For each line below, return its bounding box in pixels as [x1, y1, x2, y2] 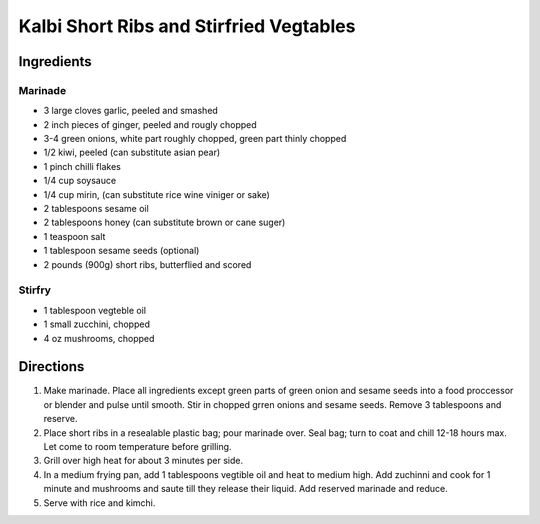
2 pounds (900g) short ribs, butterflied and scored [43, 258, 252, 270]
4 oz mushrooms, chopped [43, 332, 155, 344]
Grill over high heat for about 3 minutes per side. [43, 455, 244, 467]
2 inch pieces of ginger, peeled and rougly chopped [43, 118, 257, 130]
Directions [18, 358, 85, 375]
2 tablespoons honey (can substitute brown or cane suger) [43, 216, 286, 229]
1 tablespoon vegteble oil [43, 304, 147, 316]
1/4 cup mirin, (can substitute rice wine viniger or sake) [43, 188, 270, 200]
